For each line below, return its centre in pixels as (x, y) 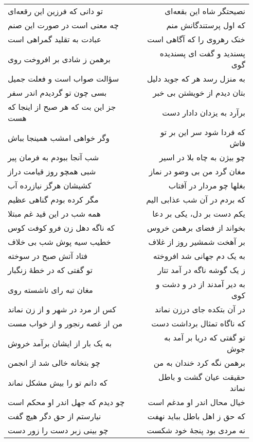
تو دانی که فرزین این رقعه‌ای (55, 11)
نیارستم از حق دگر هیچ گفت (54, 416)
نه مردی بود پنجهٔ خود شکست (196, 430)
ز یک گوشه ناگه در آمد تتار (201, 270)
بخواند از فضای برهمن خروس (196, 228)
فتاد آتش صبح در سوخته (48, 256)
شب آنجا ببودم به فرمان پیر (54, 157)
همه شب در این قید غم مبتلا (54, 213)
